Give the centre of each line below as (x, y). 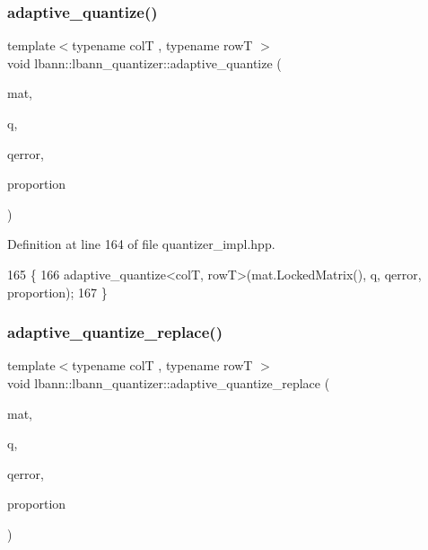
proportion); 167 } (57, 292)
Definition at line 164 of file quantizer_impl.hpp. (141, 244)
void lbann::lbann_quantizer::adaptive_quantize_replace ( (169, 382)
